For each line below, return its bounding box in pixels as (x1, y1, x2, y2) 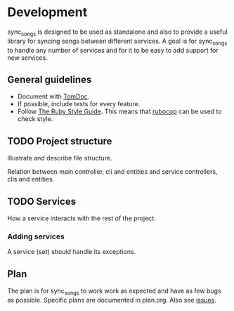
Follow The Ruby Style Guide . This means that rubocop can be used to (17, 107, 222, 116)
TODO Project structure (7, 135, 112, 147)
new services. (7, 53, 48, 62)
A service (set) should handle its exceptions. (7, 248, 136, 256)
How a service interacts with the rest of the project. (7, 214, 156, 222)
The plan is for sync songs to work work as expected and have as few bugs (7, 286, 221, 296)
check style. (17, 115, 53, 123)
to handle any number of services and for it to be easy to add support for (7, 46, 219, 54)
